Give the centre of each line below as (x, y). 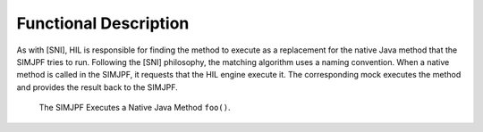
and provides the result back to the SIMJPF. (97, 87)
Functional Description (103, 23)
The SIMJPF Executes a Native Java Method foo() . (135, 108)
